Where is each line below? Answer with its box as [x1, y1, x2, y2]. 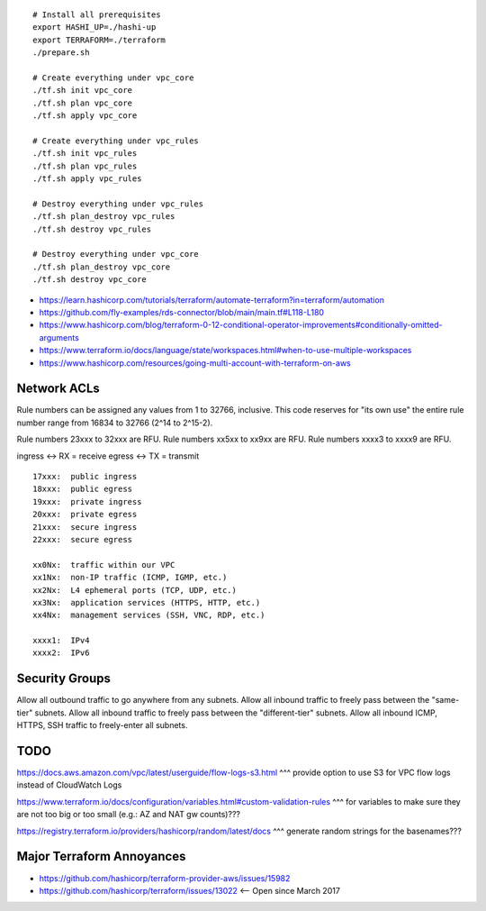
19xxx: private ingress [32, 496, 142, 506]
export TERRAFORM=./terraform [32, 34, 166, 45]
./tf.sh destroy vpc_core [32, 275, 148, 285]
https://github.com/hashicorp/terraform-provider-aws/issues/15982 [39, 872, 291, 883]
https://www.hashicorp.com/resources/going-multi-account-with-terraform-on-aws [39, 357, 351, 369]
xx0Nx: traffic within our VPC [32, 560, 175, 569]
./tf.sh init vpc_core [32, 86, 133, 96]
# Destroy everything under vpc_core [32, 249, 200, 260]
